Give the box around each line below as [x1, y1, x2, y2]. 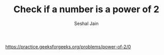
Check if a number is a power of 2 [13, 4, 159, 15]
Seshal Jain [74, 20, 99, 26]
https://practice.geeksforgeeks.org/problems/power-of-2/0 [5, 43, 131, 49]
